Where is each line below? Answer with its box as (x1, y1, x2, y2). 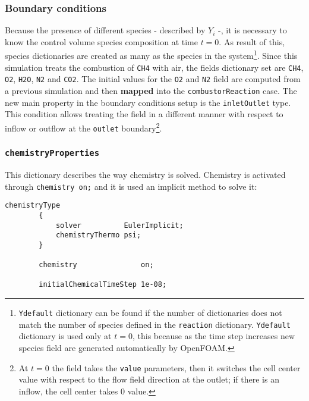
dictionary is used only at (18, 330, 112, 342)
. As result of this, (219, 35, 285, 48)
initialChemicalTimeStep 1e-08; (39, 280, 167, 289)
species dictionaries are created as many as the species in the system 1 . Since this (5, 48, 298, 62)
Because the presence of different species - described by (5, 24, 206, 36)
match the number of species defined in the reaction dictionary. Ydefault (18, 318, 291, 330)
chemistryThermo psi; (55, 231, 141, 240)
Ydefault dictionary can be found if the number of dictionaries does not (18, 306, 282, 319)
